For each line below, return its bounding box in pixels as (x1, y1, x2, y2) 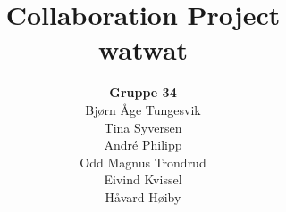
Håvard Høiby (105, 187, 181, 206)
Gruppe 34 (109, 83, 177, 102)
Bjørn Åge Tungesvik (85, 100, 201, 118)
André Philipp (104, 135, 182, 154)
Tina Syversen (104, 118, 182, 136)
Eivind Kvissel (104, 170, 182, 189)
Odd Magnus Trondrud (80, 152, 206, 171)
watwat (97, 31, 189, 68)
